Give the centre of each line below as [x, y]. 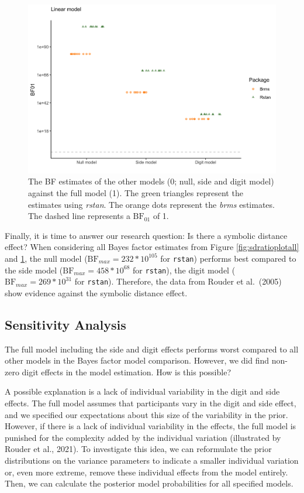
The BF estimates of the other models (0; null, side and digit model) [151, 181]
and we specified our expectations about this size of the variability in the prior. [146, 414]
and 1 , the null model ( [46, 258]
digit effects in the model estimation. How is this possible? [127, 372]
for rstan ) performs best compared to [228, 258]
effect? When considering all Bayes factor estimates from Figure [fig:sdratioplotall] [152, 247]
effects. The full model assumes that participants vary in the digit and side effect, [151, 403]
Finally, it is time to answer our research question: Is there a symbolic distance [146, 235]
